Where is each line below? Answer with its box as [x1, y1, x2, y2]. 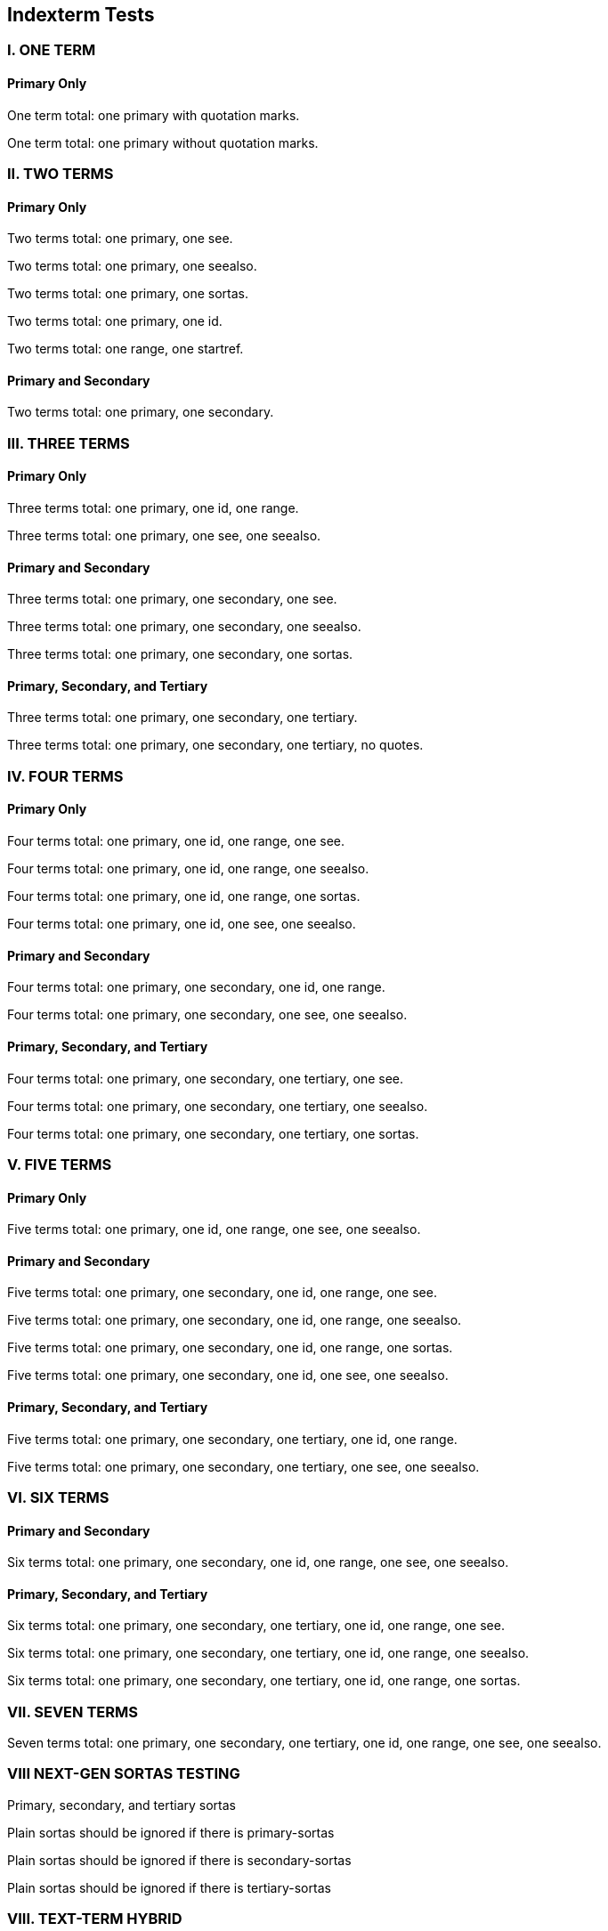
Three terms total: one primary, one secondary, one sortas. [7, 646, 353, 662]
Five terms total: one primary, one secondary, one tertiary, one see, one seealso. [7, 1458, 480, 1474]
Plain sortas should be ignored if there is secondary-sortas [7, 1852, 352, 1868]
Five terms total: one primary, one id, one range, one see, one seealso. [7, 1221, 421, 1237]
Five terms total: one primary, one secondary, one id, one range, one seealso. [7, 1312, 462, 1328]
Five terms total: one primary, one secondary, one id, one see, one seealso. [7, 1367, 449, 1383]
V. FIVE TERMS [7, 1155, 112, 1173]
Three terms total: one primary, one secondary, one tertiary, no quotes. [7, 737, 424, 753]
